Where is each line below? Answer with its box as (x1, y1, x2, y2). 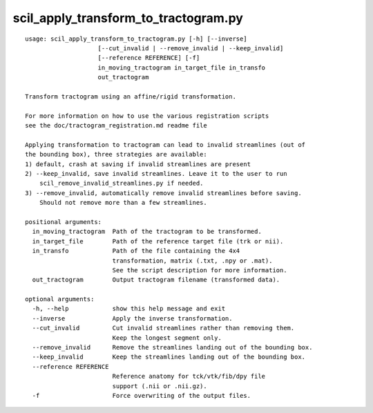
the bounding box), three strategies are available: (25, 150, 207, 159)
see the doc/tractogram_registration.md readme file (25, 121, 207, 130)
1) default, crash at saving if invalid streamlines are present (25, 160, 251, 168)
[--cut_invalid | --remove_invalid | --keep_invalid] (97, 44, 284, 52)
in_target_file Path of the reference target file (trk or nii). (32, 237, 284, 245)
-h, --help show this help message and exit (32, 305, 226, 313)
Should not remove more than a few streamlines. (39, 199, 207, 207)
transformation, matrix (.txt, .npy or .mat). (112, 256, 273, 265)
